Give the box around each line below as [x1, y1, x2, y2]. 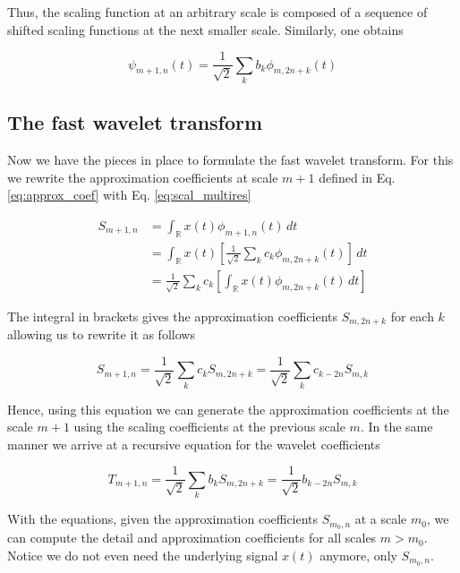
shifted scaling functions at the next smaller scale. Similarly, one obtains [7, 20, 404, 38]
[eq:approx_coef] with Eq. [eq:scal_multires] [7, 185, 251, 204]
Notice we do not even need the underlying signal [7, 545, 278, 564]
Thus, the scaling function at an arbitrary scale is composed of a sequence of [7, 3, 428, 21]
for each [390, 306, 434, 325]
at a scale [354, 509, 407, 528]
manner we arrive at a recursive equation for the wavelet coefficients [7, 434, 380, 453]
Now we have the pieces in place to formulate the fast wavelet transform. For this [7, 150, 454, 169]
